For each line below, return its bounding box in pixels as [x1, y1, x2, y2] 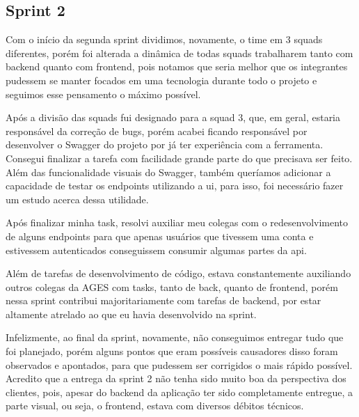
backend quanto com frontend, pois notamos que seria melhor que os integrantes [6, 59, 348, 74]
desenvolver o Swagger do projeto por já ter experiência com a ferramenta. [6, 137, 324, 152]
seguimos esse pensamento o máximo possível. [6, 86, 201, 101]
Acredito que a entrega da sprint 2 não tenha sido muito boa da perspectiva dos [6, 371, 346, 386]
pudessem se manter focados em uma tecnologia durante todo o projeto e [6, 72, 317, 87]
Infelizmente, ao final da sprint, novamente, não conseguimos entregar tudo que [6, 330, 344, 345]
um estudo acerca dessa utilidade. [6, 191, 149, 206]
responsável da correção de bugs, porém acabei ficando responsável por [6, 123, 308, 138]
